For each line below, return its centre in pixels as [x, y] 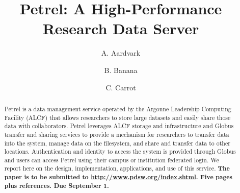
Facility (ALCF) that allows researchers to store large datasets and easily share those [117, 117]
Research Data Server [121, 28]
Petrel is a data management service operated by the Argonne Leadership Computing [118, 108]
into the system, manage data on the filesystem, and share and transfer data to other [117, 143]
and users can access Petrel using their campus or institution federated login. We [112, 160]
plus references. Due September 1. [57, 185]
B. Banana [121, 70]
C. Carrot [121, 87]
